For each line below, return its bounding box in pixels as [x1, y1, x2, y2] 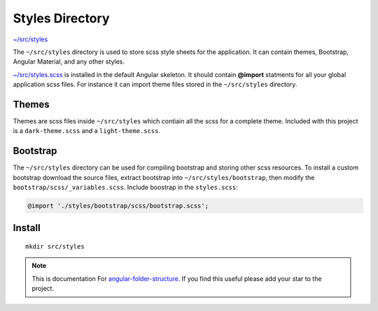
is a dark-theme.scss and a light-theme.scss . [13, 127, 161, 135]
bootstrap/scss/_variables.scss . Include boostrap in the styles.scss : [13, 183, 238, 192]
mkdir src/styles [25, 242, 85, 251]
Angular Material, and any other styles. [13, 57, 125, 66]
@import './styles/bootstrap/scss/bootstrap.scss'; [27, 202, 209, 210]
